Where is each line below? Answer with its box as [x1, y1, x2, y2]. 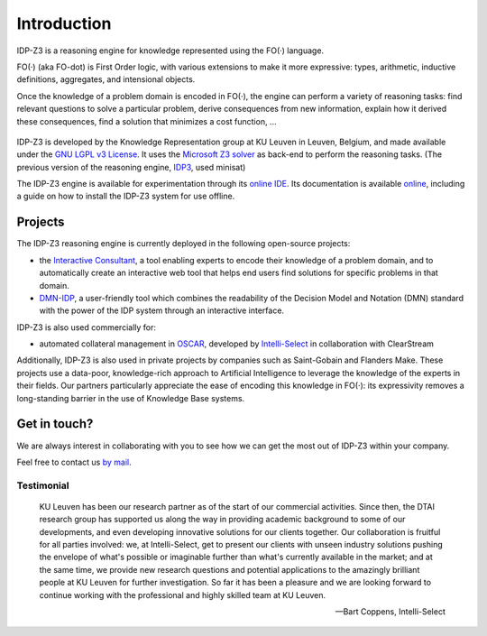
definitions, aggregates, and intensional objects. [16, 74, 196, 85]
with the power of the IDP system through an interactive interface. [39, 305, 284, 316]
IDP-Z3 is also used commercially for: [16, 321, 157, 333]
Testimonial [16, 479, 69, 492]
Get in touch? [16, 416, 94, 432]
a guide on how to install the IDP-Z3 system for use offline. [16, 190, 235, 202]
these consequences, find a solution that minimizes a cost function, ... [16, 115, 277, 126]
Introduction [16, 14, 112, 33]
